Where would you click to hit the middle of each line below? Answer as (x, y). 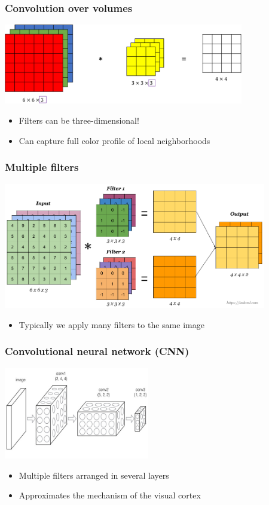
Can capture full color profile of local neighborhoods (114, 140)
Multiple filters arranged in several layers (94, 475)
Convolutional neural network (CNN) (97, 351)
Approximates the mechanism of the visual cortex (110, 495)
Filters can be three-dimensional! (79, 120)
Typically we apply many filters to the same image (111, 324)
